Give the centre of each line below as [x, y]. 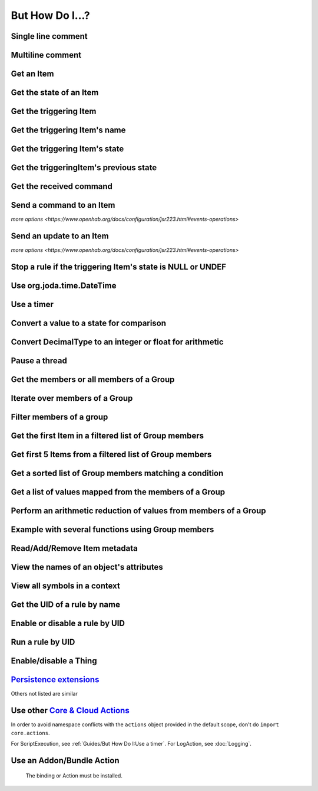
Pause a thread [39, 361]
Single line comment [49, 36]
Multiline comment [46, 55]
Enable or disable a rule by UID [68, 624]
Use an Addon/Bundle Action [65, 760]
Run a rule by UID [43, 642]
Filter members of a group [59, 417]
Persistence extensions [55, 680]
